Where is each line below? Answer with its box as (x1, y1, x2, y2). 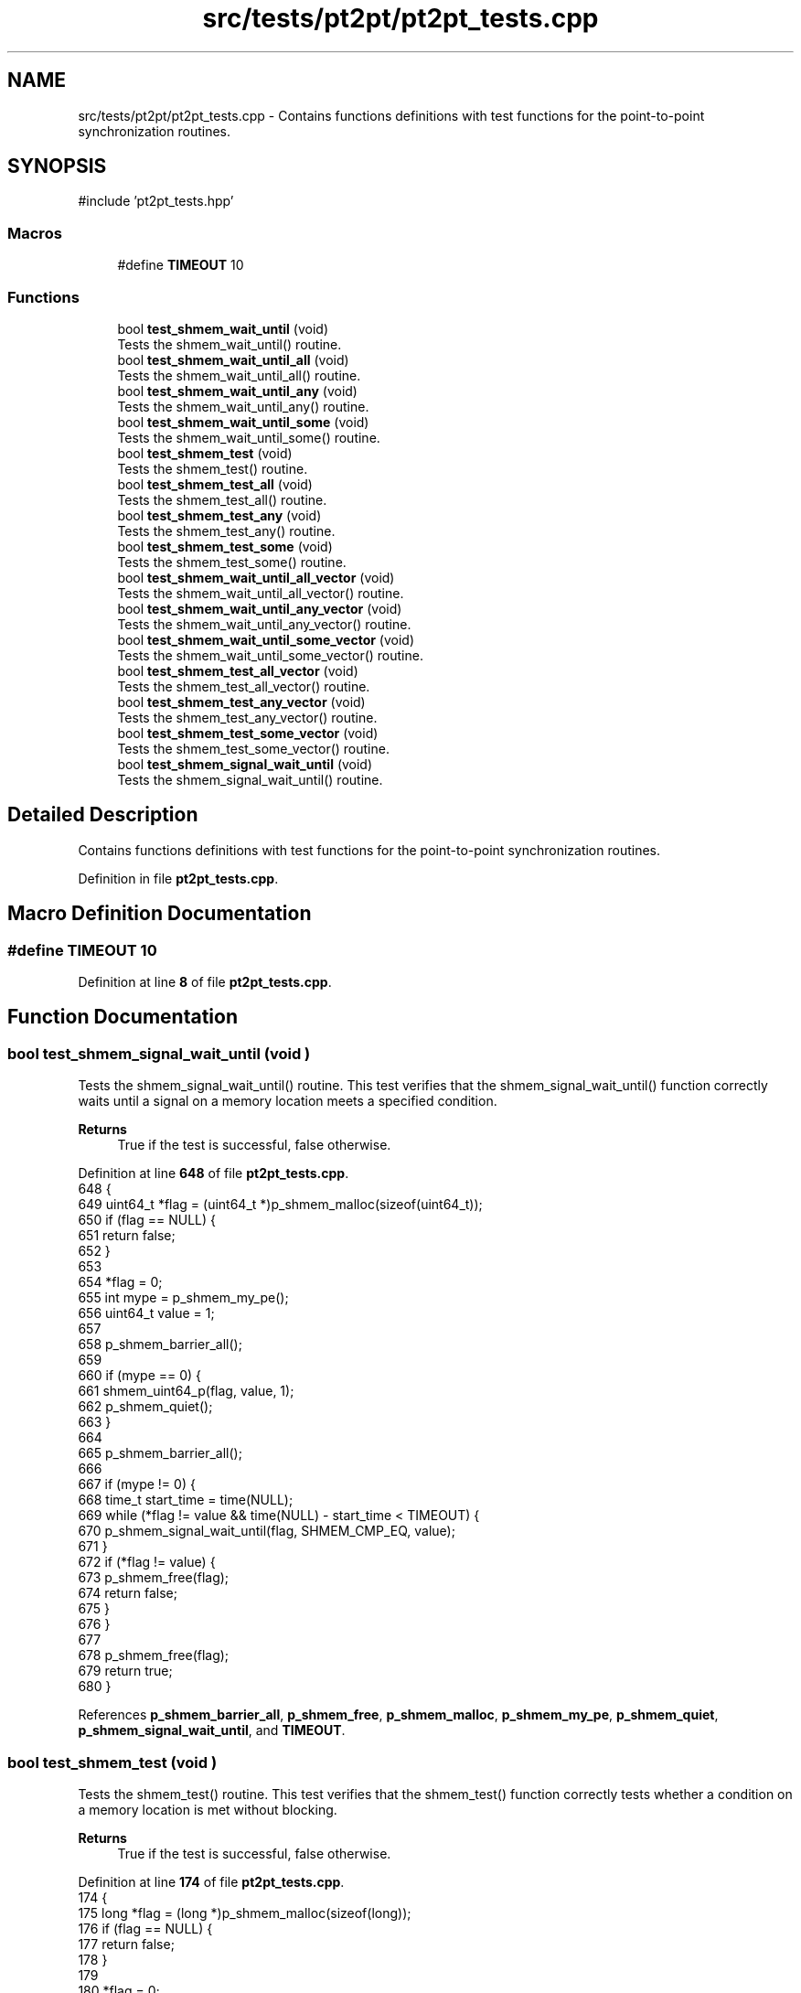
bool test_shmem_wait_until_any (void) (117, 382, 358, 399)
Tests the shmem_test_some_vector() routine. (117, 740, 390, 756)
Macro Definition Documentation (7, 902, 312, 926)
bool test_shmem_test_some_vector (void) (117, 724, 379, 741)
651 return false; (78, 1227, 176, 1244)
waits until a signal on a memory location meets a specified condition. (78, 1093, 497, 1109)
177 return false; (78, 1935, 175, 1952)
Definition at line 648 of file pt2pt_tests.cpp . (78, 1165, 349, 1182)
